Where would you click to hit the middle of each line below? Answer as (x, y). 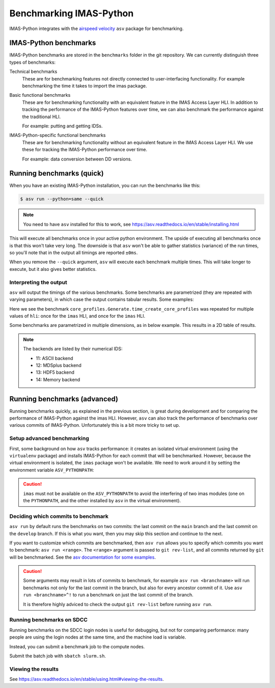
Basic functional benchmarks (40, 95)
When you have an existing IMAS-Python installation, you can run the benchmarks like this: (105, 185)
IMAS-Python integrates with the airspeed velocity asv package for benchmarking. (97, 29)
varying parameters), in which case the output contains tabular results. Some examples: (102, 299)
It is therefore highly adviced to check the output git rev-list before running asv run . (118, 604)
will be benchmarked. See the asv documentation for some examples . (83, 557)
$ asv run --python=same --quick (62, 199)
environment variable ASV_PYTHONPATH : (52, 470)
